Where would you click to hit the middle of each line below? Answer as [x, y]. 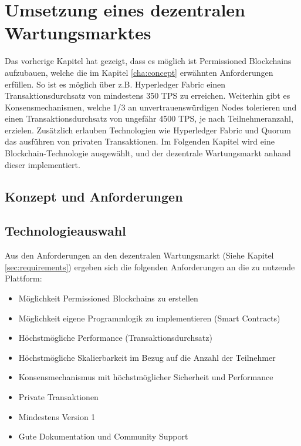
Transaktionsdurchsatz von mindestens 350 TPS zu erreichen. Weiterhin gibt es [148, 95]
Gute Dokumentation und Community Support [103, 436]
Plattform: [23, 278]
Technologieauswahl [65, 231]
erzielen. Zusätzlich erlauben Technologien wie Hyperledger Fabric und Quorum [148, 130]
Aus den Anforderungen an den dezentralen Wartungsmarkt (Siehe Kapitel [139, 255]
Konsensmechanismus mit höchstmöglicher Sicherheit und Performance [146, 377]
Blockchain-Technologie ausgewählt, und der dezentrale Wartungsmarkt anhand [148, 153]
